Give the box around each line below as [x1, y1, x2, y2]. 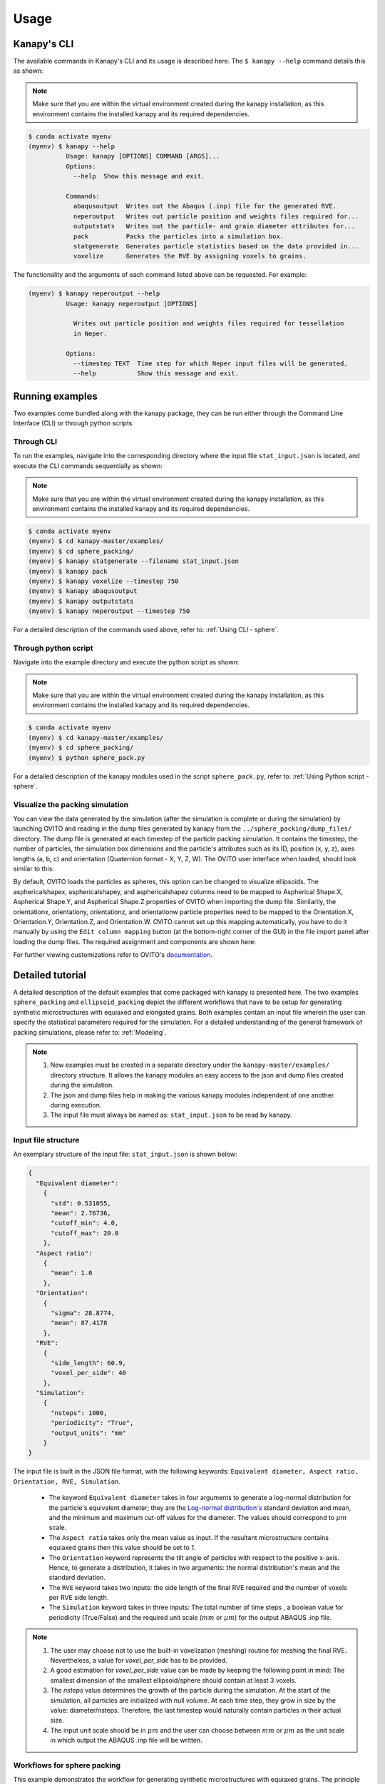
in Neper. [73, 329, 108, 338]
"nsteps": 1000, [51, 1409, 108, 1416]
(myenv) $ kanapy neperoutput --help [28, 290, 160, 298]
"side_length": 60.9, [51, 1359, 126, 1367]
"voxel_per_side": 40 [51, 1369, 126, 1377]
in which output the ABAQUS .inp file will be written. [50, 1736, 202, 1745]
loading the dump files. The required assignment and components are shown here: [13, 937, 257, 946]
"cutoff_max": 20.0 [51, 1229, 119, 1237]
